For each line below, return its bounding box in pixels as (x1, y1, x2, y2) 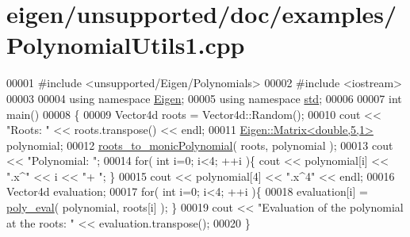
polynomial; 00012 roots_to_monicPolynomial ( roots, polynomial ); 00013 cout (6, 136, 393, 153)
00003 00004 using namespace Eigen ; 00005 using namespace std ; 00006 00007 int (6, 90, 402, 106)
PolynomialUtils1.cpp (6, 29, 245, 61)
